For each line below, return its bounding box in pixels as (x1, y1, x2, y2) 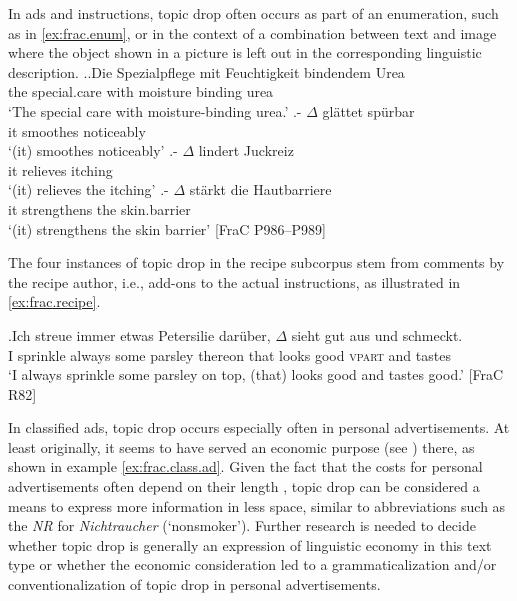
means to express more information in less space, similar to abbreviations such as (8, 495, 506, 516)
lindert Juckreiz (198, 140, 294, 161)
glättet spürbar (322, 100, 415, 121)
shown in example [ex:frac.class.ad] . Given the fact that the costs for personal (8, 456, 483, 477)
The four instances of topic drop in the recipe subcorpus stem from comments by (8, 252, 505, 273)
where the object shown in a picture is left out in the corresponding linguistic (8, 42, 482, 63)
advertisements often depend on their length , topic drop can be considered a (8, 476, 480, 497)
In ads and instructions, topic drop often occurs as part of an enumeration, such (8, 3, 499, 23)
